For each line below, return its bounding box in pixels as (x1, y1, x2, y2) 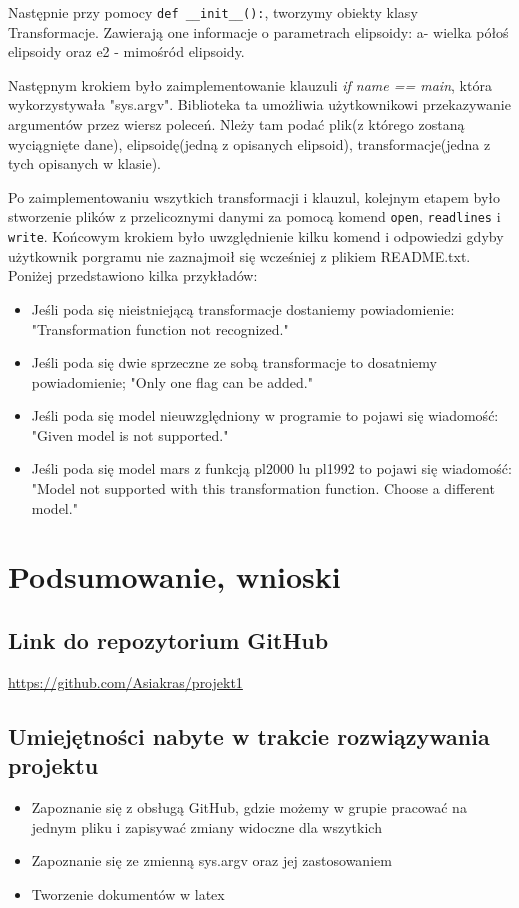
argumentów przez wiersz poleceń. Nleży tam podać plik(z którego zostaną (8, 114, 465, 135)
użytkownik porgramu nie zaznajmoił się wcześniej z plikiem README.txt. (8, 245, 471, 266)
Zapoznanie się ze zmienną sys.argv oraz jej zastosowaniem (31, 850, 392, 871)
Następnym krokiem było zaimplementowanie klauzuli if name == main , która (8, 74, 492, 95)
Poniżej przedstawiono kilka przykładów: (8, 265, 258, 286)
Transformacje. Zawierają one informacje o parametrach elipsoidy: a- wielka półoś (8, 21, 509, 42)
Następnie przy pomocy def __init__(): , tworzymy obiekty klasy (8, 2, 418, 22)
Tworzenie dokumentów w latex (31, 883, 225, 904)
